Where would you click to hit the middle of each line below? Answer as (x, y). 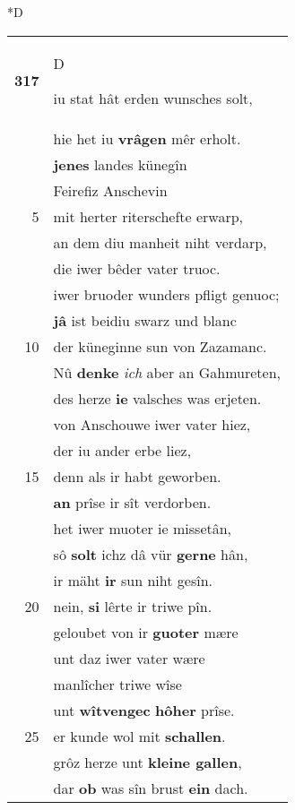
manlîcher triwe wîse (117, 684)
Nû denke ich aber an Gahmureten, (167, 372)
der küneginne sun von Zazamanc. (160, 346)
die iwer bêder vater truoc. (137, 268)
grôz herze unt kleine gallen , (147, 762)
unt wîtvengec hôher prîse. (144, 710)
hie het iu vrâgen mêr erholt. (147, 138)
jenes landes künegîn (120, 164)
